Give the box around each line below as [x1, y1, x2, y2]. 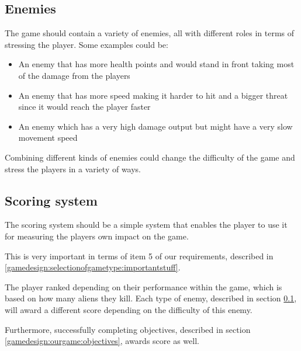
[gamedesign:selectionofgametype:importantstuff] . [5, 261, 181, 273]
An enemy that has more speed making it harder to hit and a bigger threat [18, 89, 288, 101]
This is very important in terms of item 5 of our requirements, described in [5, 249, 274, 262]
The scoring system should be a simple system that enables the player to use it [5, 218, 288, 231]
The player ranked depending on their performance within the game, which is [5, 280, 282, 293]
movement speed [18, 131, 78, 144]
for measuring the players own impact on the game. [5, 230, 189, 242]
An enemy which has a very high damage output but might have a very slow [18, 120, 293, 132]
